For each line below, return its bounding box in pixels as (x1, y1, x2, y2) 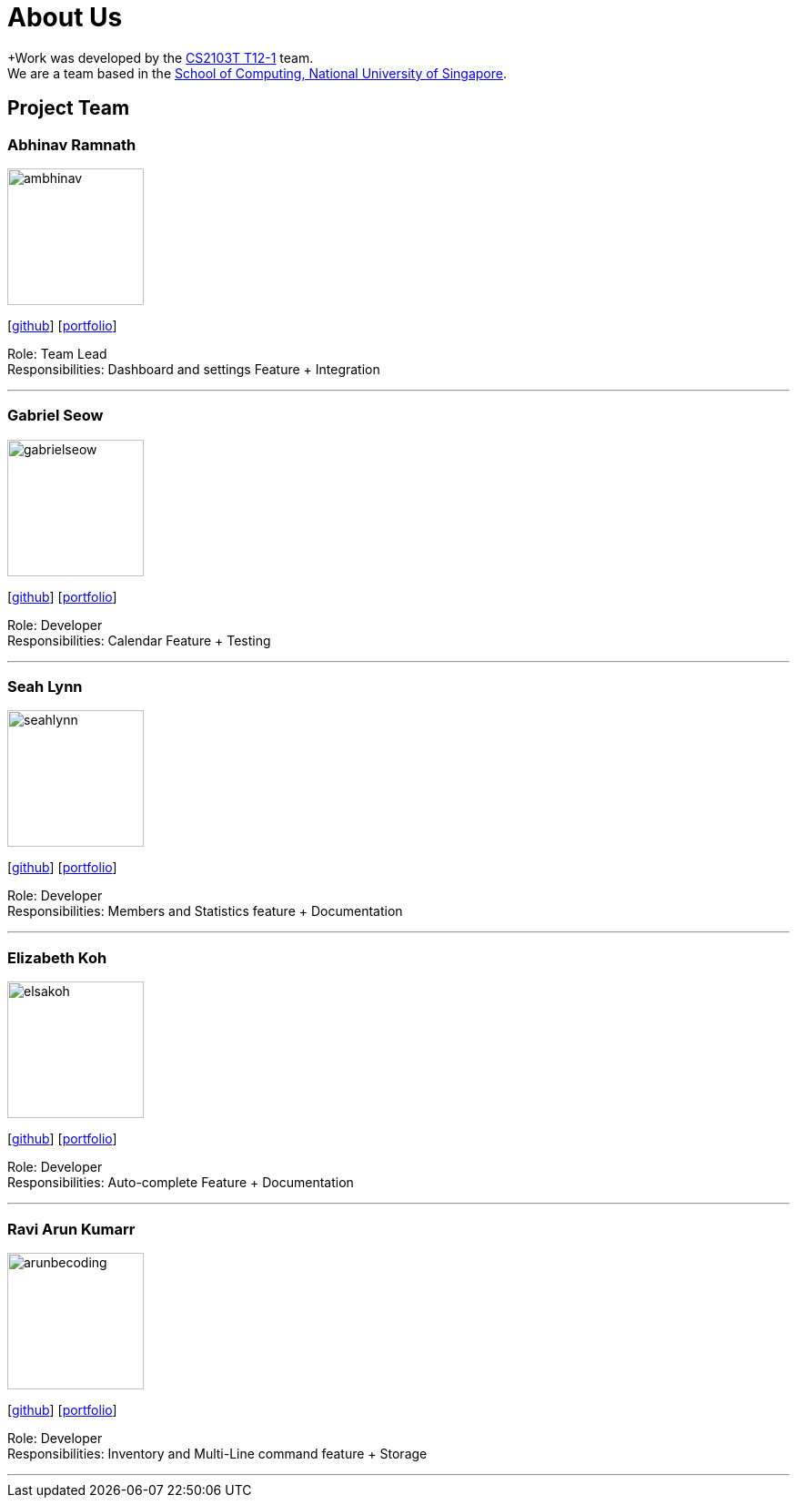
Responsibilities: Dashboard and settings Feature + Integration (7, 361, 380, 377)
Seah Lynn (7, 677, 83, 697)
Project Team (7, 97, 130, 120)
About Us (7, 2, 123, 33)
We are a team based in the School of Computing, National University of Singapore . (7, 65, 508, 81)
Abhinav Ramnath (7, 135, 136, 154)
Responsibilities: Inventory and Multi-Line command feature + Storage (7, 1445, 428, 1461)
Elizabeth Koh (7, 948, 107, 967)
